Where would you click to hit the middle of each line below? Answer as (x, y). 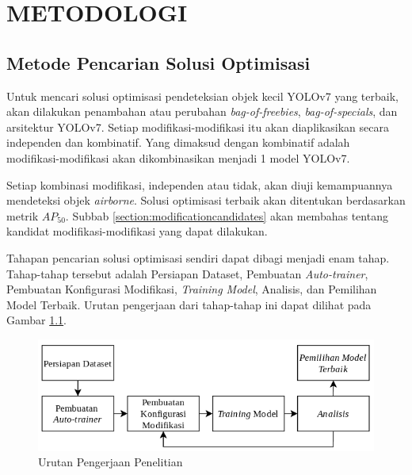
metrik (23, 215)
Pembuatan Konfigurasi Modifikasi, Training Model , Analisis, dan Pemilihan (192, 289)
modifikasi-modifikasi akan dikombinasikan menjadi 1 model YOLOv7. (178, 157)
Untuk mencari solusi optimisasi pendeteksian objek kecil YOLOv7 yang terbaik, (202, 96)
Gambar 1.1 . (37, 320)
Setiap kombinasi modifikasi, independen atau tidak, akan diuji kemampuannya (200, 184)
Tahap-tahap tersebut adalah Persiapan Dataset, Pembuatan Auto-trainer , (187, 273)
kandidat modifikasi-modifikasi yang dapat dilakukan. (137, 231)
